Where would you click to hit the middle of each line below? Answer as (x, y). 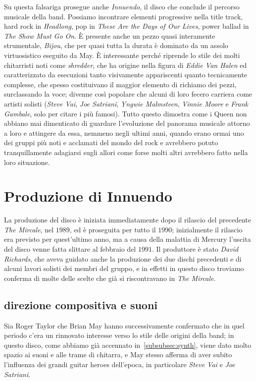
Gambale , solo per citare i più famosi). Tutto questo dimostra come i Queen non (126, 113)
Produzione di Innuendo (88, 196)
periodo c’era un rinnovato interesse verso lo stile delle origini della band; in (119, 335)
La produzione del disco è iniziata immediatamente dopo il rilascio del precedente (128, 220)
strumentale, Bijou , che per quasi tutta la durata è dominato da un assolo (116, 45)
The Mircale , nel (29, 229)
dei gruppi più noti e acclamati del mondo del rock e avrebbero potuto (111, 142)
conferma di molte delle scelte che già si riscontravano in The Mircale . (110, 278)
